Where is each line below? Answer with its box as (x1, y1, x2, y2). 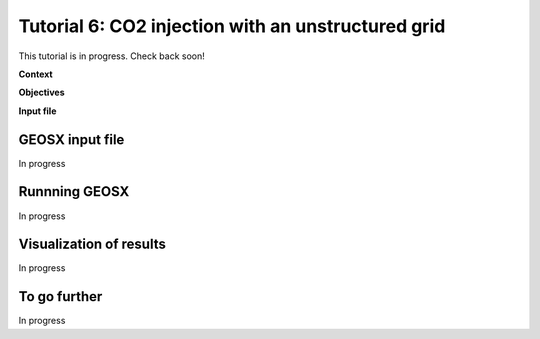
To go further (18, 288, 103, 305)
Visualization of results (18, 236, 167, 253)
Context (18, 68, 54, 80)
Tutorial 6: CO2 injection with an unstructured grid (18, 15, 446, 37)
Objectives (18, 86, 65, 99)
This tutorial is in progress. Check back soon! (18, 50, 205, 62)
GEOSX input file (18, 131, 125, 148)
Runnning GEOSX (18, 183, 130, 200)
